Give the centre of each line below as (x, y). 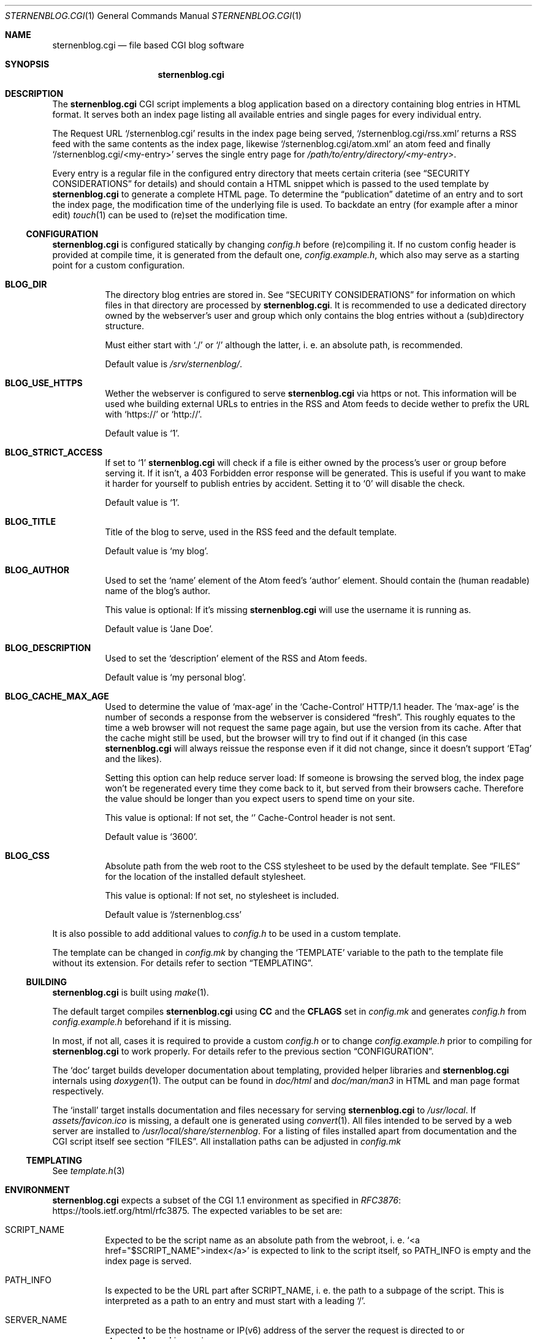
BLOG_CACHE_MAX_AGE (57, 696)
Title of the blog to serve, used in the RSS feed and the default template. (251, 532)
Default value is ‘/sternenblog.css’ (173, 914)
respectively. (78, 1091)
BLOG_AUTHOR (37, 570)
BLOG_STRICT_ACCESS (54, 452)
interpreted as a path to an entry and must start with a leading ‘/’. (235, 1301)
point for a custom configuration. (119, 265)
